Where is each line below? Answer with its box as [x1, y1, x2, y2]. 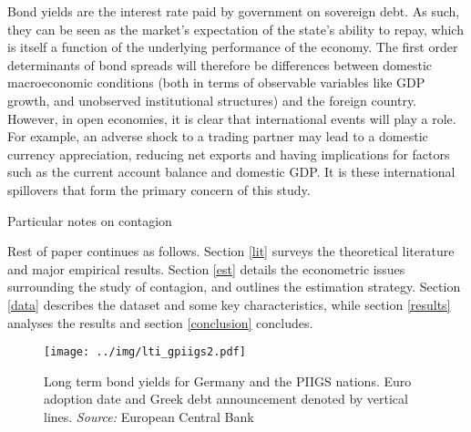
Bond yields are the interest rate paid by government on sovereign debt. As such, [7, 2, 460, 20]
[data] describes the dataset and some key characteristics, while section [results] [7, 294, 451, 314]
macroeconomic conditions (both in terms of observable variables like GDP [7, 73, 425, 92]
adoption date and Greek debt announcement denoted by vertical [44, 389, 408, 408]
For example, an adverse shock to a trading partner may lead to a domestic [7, 127, 428, 146]
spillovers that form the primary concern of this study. [7, 180, 311, 199]
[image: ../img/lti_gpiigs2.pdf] [44, 345, 246, 359]
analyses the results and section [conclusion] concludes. [7, 313, 313, 332]
